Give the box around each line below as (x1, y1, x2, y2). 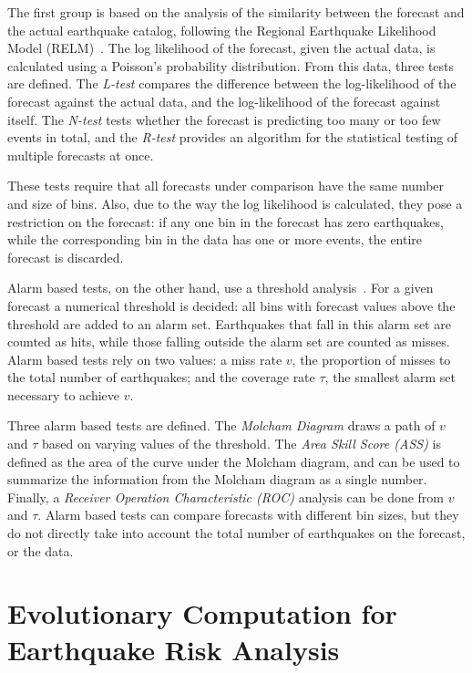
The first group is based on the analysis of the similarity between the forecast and (7, 3, 465, 21)
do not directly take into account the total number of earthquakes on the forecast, (7, 523, 466, 543)
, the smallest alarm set (324, 368, 456, 387)
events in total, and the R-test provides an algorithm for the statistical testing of (7, 128, 458, 147)
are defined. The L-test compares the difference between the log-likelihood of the (7, 74, 457, 93)
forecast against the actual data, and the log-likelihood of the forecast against (7, 91, 441, 110)
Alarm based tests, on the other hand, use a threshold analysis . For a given (7, 278, 434, 297)
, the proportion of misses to (292, 349, 451, 368)
